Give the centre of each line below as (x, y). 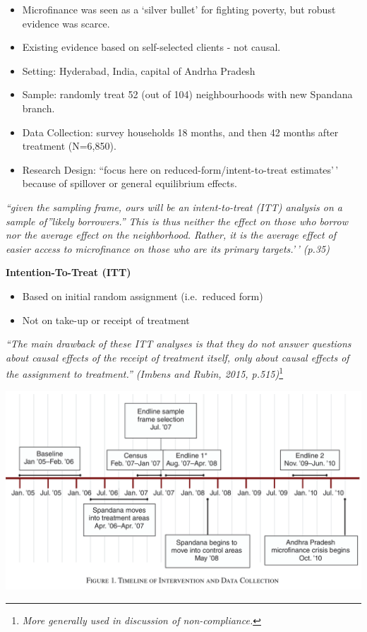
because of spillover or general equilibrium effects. (130, 183)
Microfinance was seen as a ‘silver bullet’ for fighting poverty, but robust (179, 9)
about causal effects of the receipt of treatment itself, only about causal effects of (178, 357)
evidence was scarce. (66, 23)
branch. (38, 108)
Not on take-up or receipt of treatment (106, 320)
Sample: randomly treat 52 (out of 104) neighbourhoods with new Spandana (187, 94)
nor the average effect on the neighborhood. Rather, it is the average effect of (171, 235)
